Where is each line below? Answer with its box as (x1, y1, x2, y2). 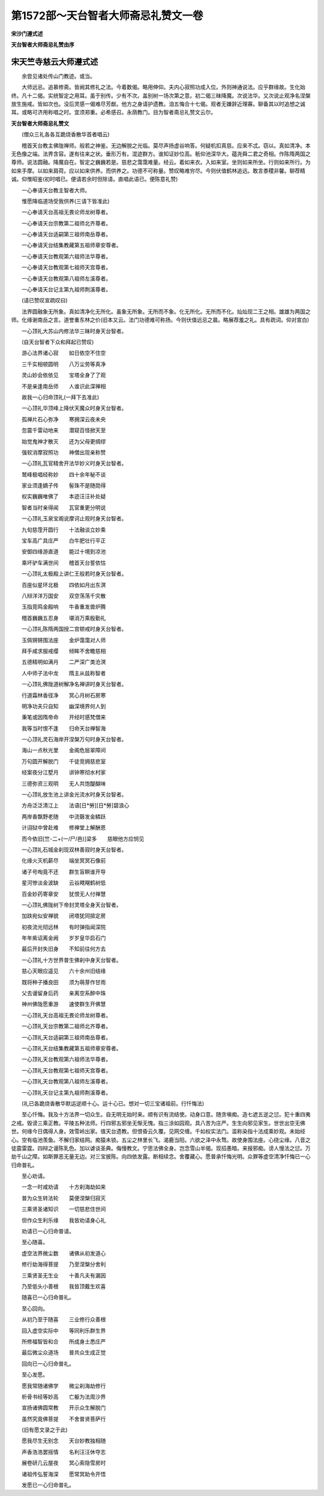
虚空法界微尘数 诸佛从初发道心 (21, 1250, 106, 1257)
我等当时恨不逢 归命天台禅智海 (21, 725, 106, 732)
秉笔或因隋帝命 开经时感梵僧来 (21, 714, 106, 721)
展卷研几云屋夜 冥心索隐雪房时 (21, 1459, 106, 1467)
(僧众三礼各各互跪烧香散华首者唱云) (21, 131, 110, 138)
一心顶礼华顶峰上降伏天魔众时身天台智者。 (21, 404, 127, 412)
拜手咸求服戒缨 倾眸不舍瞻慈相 (21, 647, 106, 654)
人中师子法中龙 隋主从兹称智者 (21, 669, 106, 677)
